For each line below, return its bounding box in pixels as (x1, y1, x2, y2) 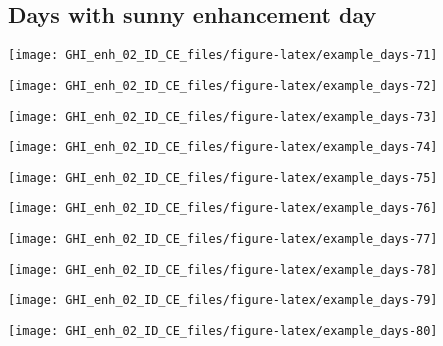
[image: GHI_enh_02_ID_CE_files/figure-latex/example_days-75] (8, 170, 438, 185)
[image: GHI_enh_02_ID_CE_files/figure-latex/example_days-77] (8, 232, 438, 247)
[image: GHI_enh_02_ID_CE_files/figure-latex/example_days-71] (8, 48, 438, 63)
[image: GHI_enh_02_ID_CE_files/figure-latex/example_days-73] (8, 109, 438, 124)
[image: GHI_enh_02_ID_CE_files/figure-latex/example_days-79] (8, 293, 438, 308)
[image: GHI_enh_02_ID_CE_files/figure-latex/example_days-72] (8, 78, 438, 93)
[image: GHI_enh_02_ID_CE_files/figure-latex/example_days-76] (8, 201, 438, 216)
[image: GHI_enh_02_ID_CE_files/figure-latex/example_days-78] (8, 262, 438, 277)
